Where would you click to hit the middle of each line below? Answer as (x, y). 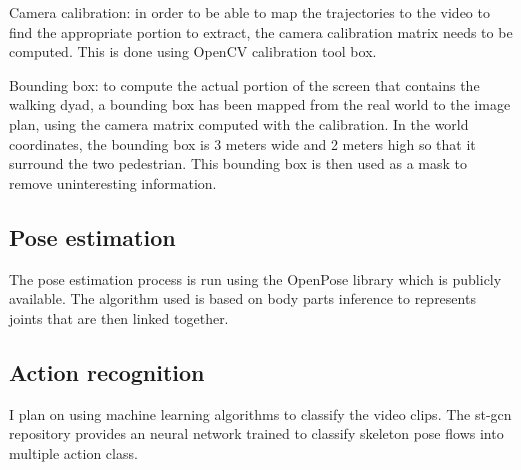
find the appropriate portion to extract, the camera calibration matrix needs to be (261, 31)
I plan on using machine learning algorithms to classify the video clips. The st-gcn (260, 413)
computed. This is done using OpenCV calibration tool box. (193, 51)
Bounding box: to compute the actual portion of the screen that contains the (244, 84)
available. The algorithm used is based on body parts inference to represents (242, 298)
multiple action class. (73, 452)
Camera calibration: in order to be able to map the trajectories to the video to (249, 12)
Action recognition (107, 371)
